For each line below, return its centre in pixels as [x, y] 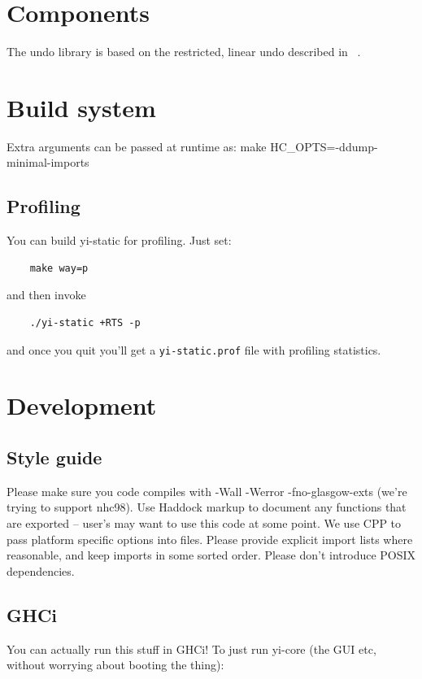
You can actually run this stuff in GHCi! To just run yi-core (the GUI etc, [191, 649]
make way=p [59, 268]
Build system [81, 107]
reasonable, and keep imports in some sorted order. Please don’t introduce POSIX [211, 555]
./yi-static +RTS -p [85, 323]
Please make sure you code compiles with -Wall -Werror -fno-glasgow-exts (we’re [207, 491]
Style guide [54, 457]
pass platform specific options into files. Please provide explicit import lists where [210, 539]
